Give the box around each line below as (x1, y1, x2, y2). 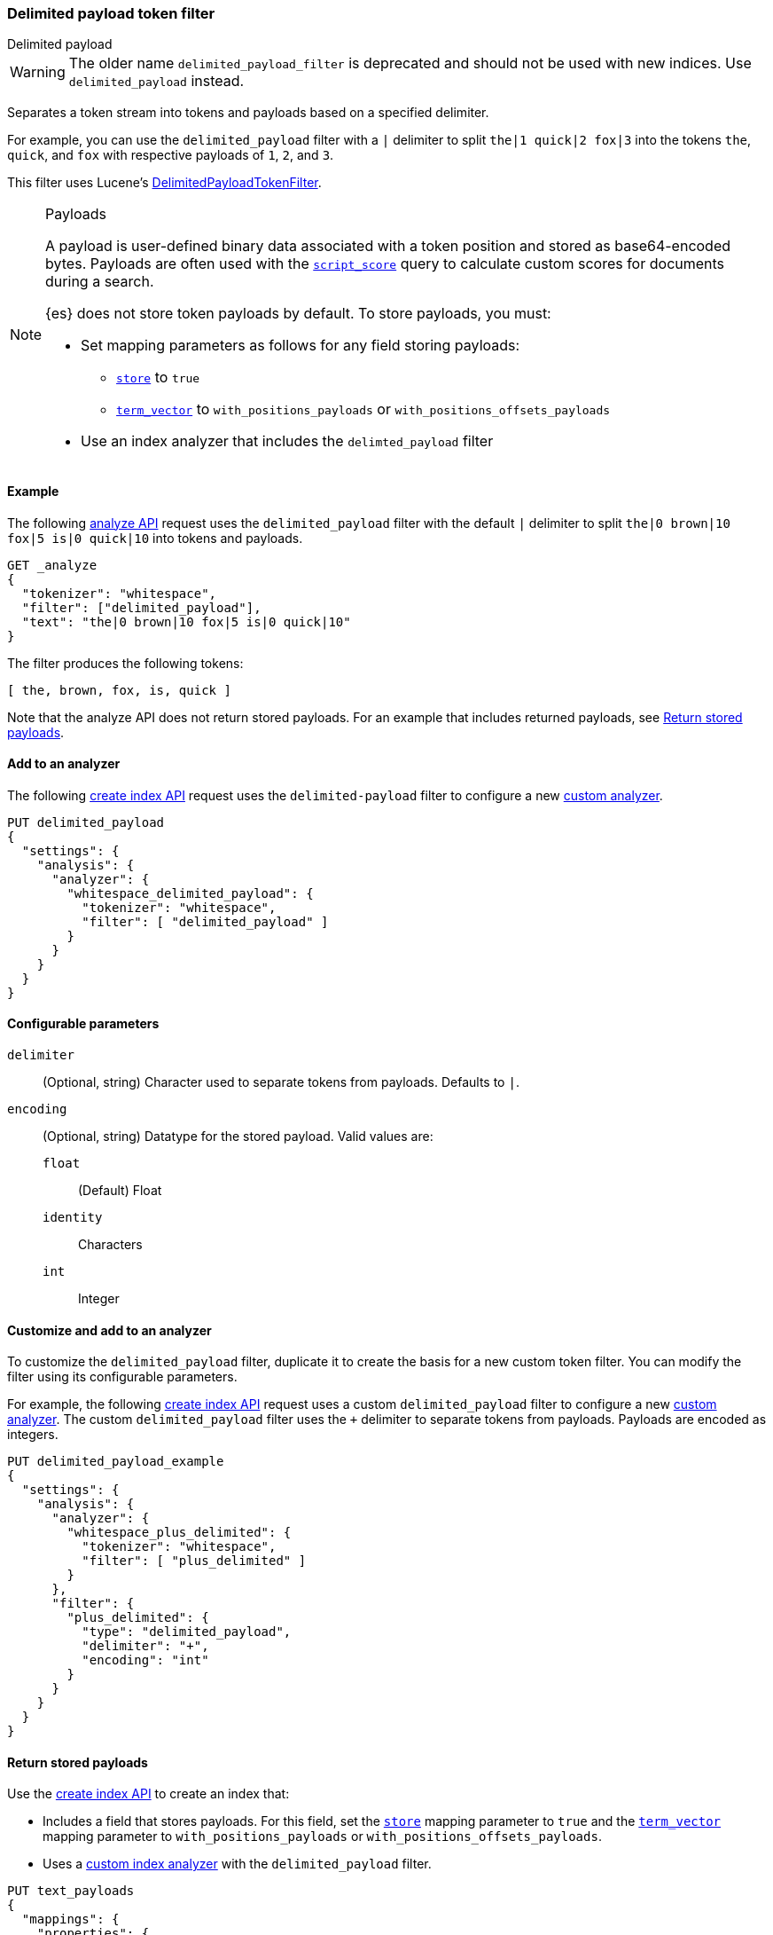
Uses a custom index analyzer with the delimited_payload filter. (43, 1856, 432, 1872)
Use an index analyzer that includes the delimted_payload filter (81, 432, 494, 451)
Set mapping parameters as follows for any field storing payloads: (81, 336, 520, 355)
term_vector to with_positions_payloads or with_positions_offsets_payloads (116, 400, 611, 419)
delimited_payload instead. (68, 72, 245, 90)
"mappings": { (21, 1912, 120, 1927)
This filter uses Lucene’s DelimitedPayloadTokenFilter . (7, 175, 322, 191)
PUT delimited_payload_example (7, 1454, 224, 1469)
